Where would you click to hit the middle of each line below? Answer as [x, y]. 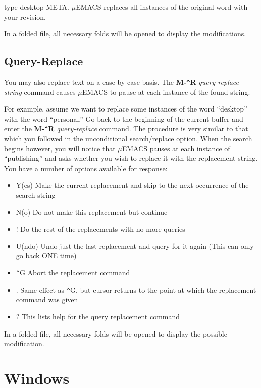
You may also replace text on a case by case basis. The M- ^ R [100, 81]
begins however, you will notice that [60, 148]
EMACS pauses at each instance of [176, 148]
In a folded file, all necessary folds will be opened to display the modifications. [125, 34]
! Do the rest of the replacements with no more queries [100, 229]
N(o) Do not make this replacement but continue [92, 212]
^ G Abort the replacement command [73, 273]
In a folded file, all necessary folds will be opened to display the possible [116, 333]
